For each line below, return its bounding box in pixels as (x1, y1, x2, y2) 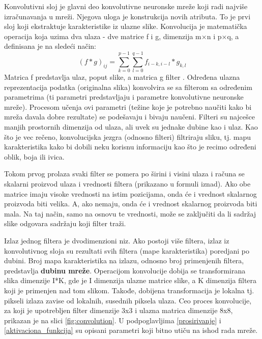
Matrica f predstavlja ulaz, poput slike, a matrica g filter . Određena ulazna (4, 72, 240, 82)
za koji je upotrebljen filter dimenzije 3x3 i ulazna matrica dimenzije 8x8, (4, 305, 233, 316)
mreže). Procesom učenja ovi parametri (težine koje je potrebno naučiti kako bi (4, 101, 252, 112)
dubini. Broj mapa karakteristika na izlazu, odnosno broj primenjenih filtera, (4, 255, 244, 266)
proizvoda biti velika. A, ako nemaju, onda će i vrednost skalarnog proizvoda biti (4, 198, 257, 209)
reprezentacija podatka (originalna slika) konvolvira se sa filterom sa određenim (4, 81, 252, 92)
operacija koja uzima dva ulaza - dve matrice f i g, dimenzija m (4, 30, 201, 41)
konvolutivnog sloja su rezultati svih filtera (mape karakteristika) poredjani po (4, 245, 250, 256)
